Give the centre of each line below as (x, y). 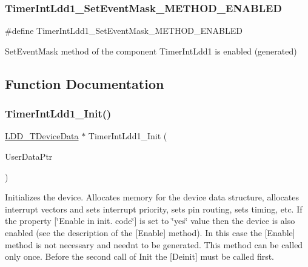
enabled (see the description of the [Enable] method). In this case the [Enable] (150, 232)
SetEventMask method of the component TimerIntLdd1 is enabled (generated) (151, 51)
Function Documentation (85, 83)
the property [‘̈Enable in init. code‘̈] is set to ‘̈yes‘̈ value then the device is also (150, 221)
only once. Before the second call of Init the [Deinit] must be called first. (140, 256)
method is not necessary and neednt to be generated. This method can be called (154, 244)
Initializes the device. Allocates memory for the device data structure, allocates (152, 197)
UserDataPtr (29, 156)
